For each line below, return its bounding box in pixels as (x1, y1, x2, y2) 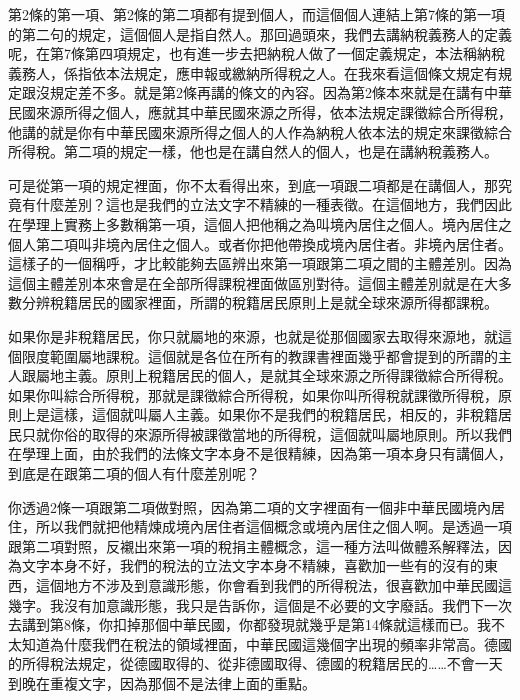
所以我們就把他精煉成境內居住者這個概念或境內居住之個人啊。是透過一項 (35, 516, 512, 537)
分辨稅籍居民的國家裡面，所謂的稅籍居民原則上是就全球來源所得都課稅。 (21, 292, 498, 313)
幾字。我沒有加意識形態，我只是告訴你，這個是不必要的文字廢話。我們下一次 (8, 594, 512, 615)
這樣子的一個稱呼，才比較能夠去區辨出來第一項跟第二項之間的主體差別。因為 (8, 253, 512, 274)
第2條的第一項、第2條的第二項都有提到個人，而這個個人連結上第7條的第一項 (8, 4, 505, 24)
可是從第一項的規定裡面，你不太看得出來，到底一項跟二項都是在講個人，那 (8, 174, 498, 195)
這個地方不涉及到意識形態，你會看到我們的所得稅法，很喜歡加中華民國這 (35, 575, 512, 596)
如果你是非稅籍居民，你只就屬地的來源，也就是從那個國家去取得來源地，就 (8, 325, 498, 346)
